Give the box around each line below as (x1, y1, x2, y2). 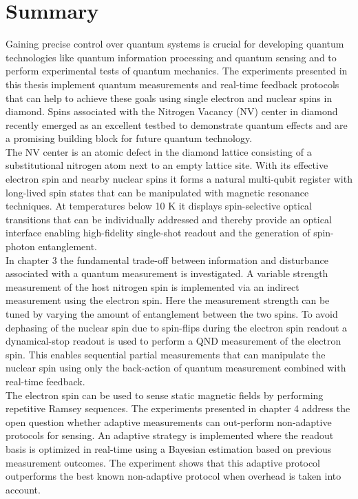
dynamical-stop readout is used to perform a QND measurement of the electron (6, 334, 341, 348)
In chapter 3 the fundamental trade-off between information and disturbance (6, 252, 328, 267)
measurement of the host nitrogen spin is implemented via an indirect (6, 279, 299, 294)
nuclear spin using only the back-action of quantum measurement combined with (6, 360, 346, 375)
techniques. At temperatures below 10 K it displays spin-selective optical (6, 198, 313, 213)
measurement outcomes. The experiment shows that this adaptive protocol (6, 455, 321, 469)
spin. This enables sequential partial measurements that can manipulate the (6, 347, 326, 361)
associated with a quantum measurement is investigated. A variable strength (6, 266, 328, 281)
